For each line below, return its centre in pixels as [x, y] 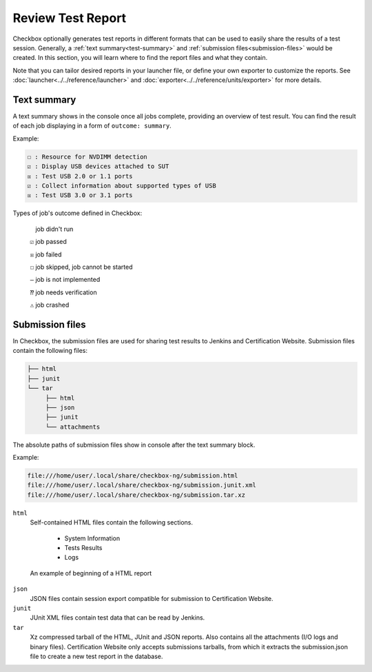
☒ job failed [46, 254]
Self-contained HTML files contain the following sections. [111, 522]
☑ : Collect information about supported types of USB [122, 185]
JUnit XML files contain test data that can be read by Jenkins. [117, 618]
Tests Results [83, 547]
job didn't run [54, 229]
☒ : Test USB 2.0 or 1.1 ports [80, 176]
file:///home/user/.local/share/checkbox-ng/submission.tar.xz [136, 495]
